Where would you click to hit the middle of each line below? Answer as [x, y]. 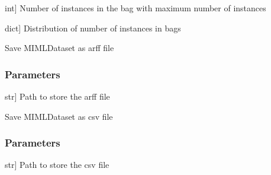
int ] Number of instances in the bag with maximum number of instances [135, 8]
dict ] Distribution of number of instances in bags [93, 28]
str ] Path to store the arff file [57, 96]
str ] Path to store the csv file [57, 165]
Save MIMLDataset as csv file [59, 116]
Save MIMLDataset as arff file [59, 48]
